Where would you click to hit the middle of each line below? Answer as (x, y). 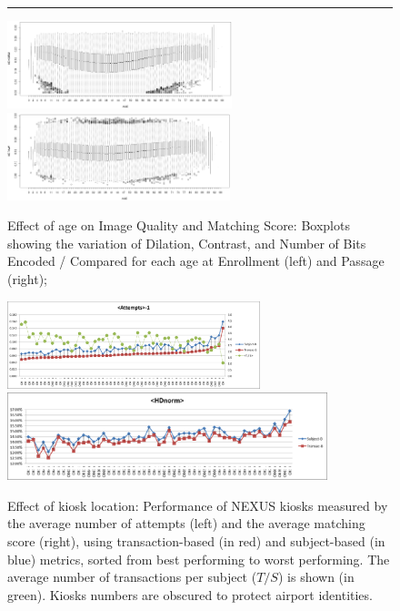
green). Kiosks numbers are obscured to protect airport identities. (190, 594)
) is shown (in (316, 577)
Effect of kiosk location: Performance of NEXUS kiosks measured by (198, 505)
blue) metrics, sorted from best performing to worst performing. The (199, 559)
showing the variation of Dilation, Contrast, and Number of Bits (187, 243)
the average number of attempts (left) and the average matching (186, 523)
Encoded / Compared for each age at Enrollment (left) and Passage (196, 261)
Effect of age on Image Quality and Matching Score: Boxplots (179, 225)
